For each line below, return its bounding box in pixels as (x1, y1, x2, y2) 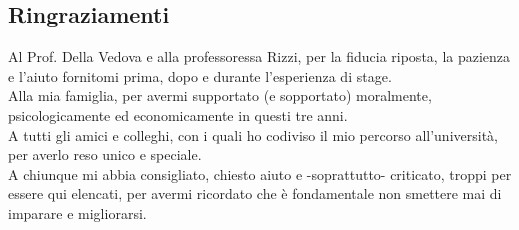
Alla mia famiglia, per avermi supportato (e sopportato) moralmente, (8, 85, 432, 106)
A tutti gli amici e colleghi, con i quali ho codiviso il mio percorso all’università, (8, 124, 498, 145)
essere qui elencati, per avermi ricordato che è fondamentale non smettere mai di (8, 183, 502, 204)
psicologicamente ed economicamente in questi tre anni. (8, 104, 348, 125)
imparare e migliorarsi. (8, 202, 147, 223)
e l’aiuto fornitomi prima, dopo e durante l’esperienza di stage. (8, 65, 392, 86)
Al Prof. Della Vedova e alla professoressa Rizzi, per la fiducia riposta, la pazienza (8, 46, 511, 67)
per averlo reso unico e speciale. (8, 144, 202, 165)
